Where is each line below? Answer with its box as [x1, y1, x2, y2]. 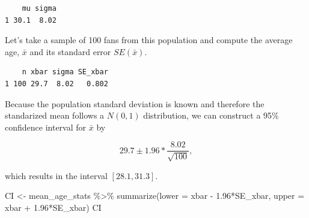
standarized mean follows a [5, 109, 105, 122]
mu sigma [22, 4, 57, 13]
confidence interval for [5, 120, 87, 133]
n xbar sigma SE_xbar [22, 68, 108, 77]
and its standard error [29, 45, 111, 57]
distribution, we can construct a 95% [143, 109, 279, 122]
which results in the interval [5, 169, 108, 181]
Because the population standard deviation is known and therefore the [5, 97, 265, 110]
